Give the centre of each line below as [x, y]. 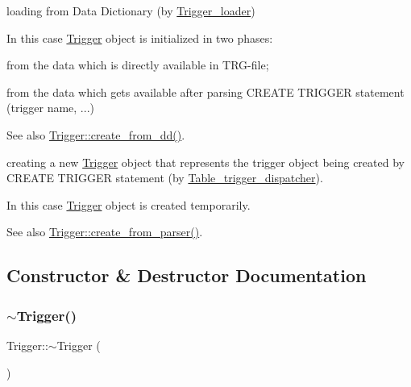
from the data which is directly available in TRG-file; [138, 65]
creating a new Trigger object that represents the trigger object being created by [205, 162]
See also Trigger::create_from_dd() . [96, 134]
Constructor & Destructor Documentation [187, 275]
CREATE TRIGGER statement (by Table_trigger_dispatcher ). [165, 178]
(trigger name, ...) [50, 108]
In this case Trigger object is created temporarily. [129, 204]
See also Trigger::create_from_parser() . [105, 232]
